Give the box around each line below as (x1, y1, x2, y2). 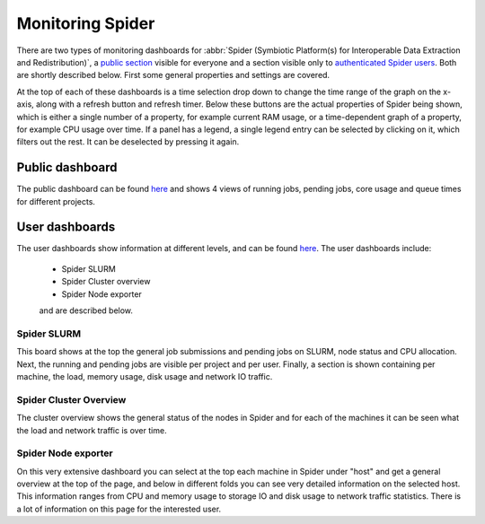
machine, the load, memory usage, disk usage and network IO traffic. (16, 371, 273, 381)
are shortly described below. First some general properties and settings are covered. (16, 70, 331, 81)
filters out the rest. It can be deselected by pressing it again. (16, 136, 240, 147)
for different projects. (16, 196, 96, 206)
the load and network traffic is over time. (16, 424, 167, 435)
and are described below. (39, 305, 134, 316)
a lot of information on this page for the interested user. (16, 503, 222, 514)
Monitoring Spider (16, 13, 155, 33)
